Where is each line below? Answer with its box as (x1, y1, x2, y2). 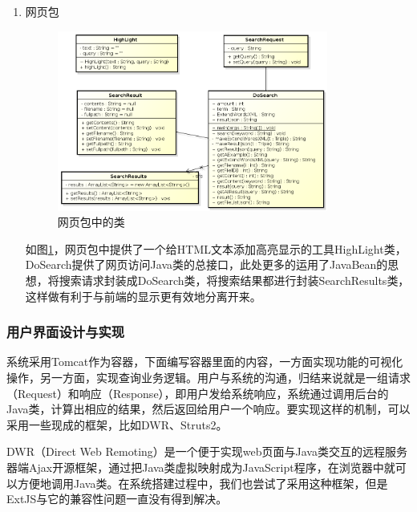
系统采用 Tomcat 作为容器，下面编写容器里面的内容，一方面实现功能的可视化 (6, 353, 403, 370)
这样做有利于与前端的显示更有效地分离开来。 (25, 287, 261, 304)
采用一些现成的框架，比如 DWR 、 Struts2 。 (6, 416, 228, 433)
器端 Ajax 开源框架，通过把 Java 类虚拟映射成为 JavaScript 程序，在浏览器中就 (6, 458, 395, 475)
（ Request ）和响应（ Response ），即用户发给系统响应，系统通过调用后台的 (6, 384, 389, 401)
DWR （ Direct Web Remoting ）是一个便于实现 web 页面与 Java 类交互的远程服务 (6, 443, 407, 460)
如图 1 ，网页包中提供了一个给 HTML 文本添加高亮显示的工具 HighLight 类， (25, 240, 407, 257)
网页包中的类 (57, 213, 125, 230)
